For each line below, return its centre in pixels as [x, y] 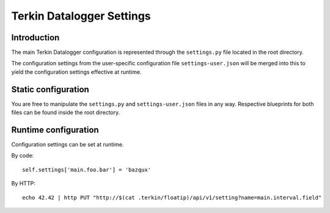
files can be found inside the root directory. [66, 112]
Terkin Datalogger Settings [81, 16]
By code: [23, 156]
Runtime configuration [55, 130]
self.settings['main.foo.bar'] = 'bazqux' [87, 170]
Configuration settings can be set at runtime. [68, 145]
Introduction [35, 38]
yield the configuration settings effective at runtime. [76, 72]
